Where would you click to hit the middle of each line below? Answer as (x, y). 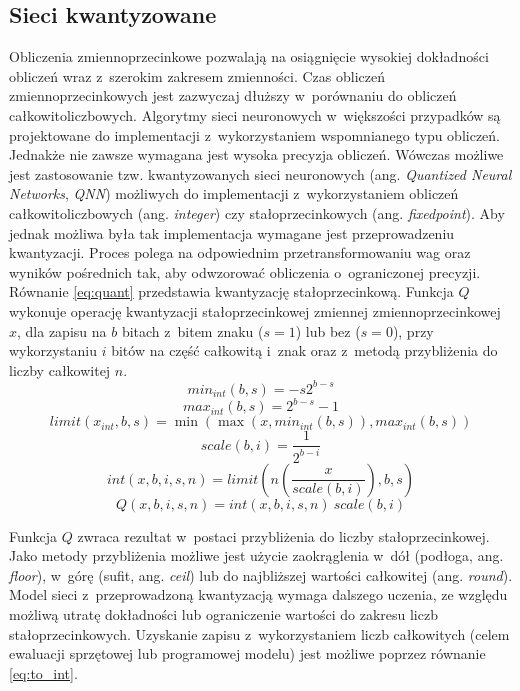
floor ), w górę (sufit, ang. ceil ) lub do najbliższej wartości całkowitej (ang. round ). (261, 574)
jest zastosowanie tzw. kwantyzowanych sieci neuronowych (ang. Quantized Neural (260, 173)
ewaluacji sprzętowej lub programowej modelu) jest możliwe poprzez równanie (247, 653)
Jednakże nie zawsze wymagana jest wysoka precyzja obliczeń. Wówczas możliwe (256, 154)
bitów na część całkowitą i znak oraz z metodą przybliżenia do (304, 350)
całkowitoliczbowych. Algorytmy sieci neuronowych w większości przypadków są (255, 114)
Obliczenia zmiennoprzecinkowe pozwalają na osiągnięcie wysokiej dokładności (249, 56)
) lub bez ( (328, 330)
